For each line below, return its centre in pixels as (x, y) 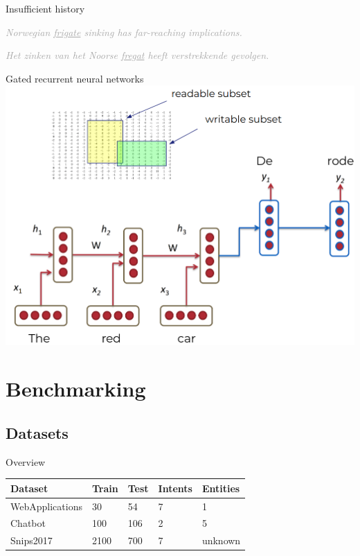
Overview (26, 461)
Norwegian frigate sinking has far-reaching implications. (124, 32)
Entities (221, 488)
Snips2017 (31, 540)
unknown (221, 540)
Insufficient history (45, 8)
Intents (175, 488)
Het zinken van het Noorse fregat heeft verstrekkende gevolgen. (137, 55)
